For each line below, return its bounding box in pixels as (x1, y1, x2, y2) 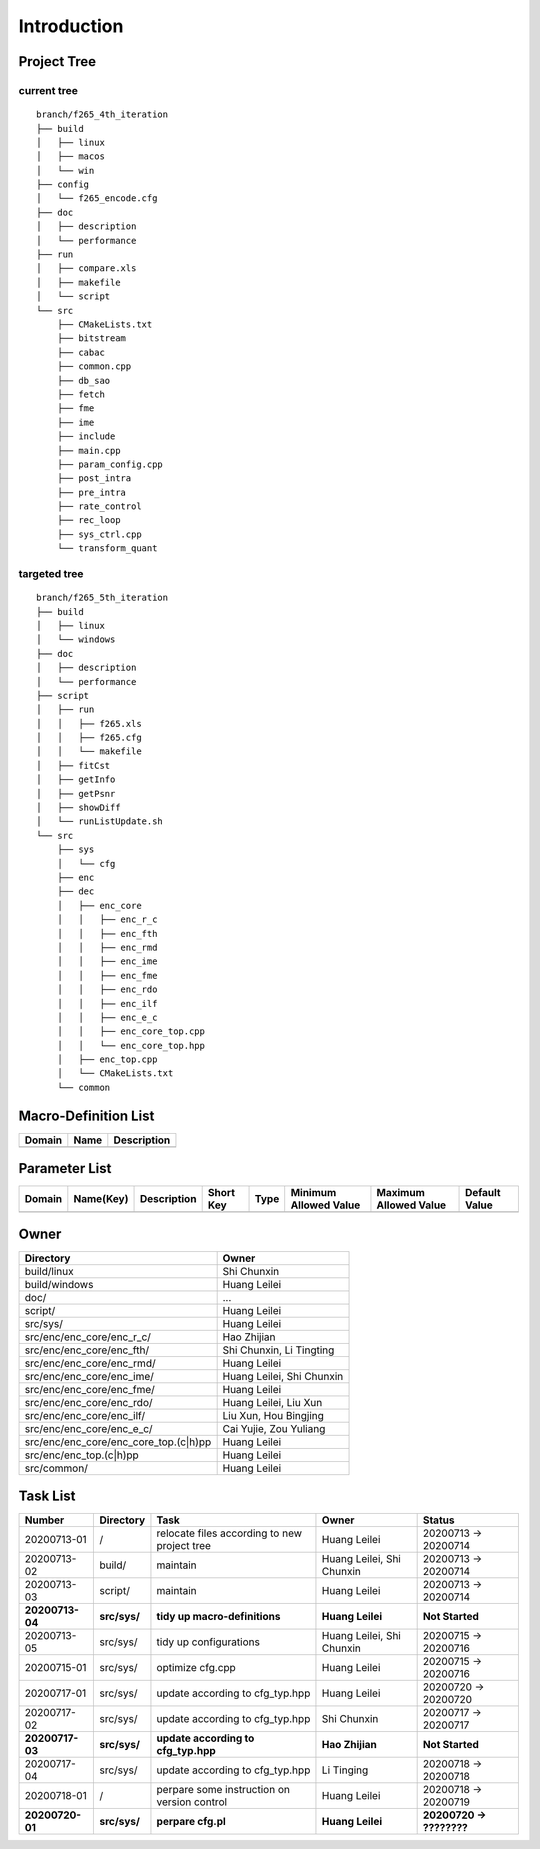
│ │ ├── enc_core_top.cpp (56, 1026, 205, 1037)
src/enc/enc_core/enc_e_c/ (24, 1421, 154, 1435)
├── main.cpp (56, 445, 121, 456)
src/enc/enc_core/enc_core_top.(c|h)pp (24, 1435, 212, 1449)
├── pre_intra (56, 486, 127, 498)
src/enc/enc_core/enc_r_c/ (24, 1330, 152, 1344)
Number (24, 1513, 65, 1527)
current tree (18, 83, 79, 97)
